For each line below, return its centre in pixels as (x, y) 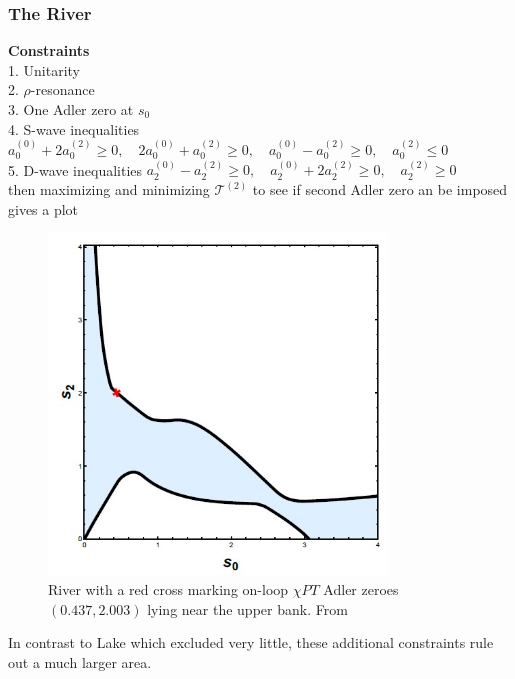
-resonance (62, 89)
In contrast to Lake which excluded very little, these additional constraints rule (251, 642)
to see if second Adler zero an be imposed (380, 189)
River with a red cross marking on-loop (168, 588)
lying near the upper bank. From (247, 608)
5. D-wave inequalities (75, 169)
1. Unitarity (44, 69)
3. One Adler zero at (71, 109)
